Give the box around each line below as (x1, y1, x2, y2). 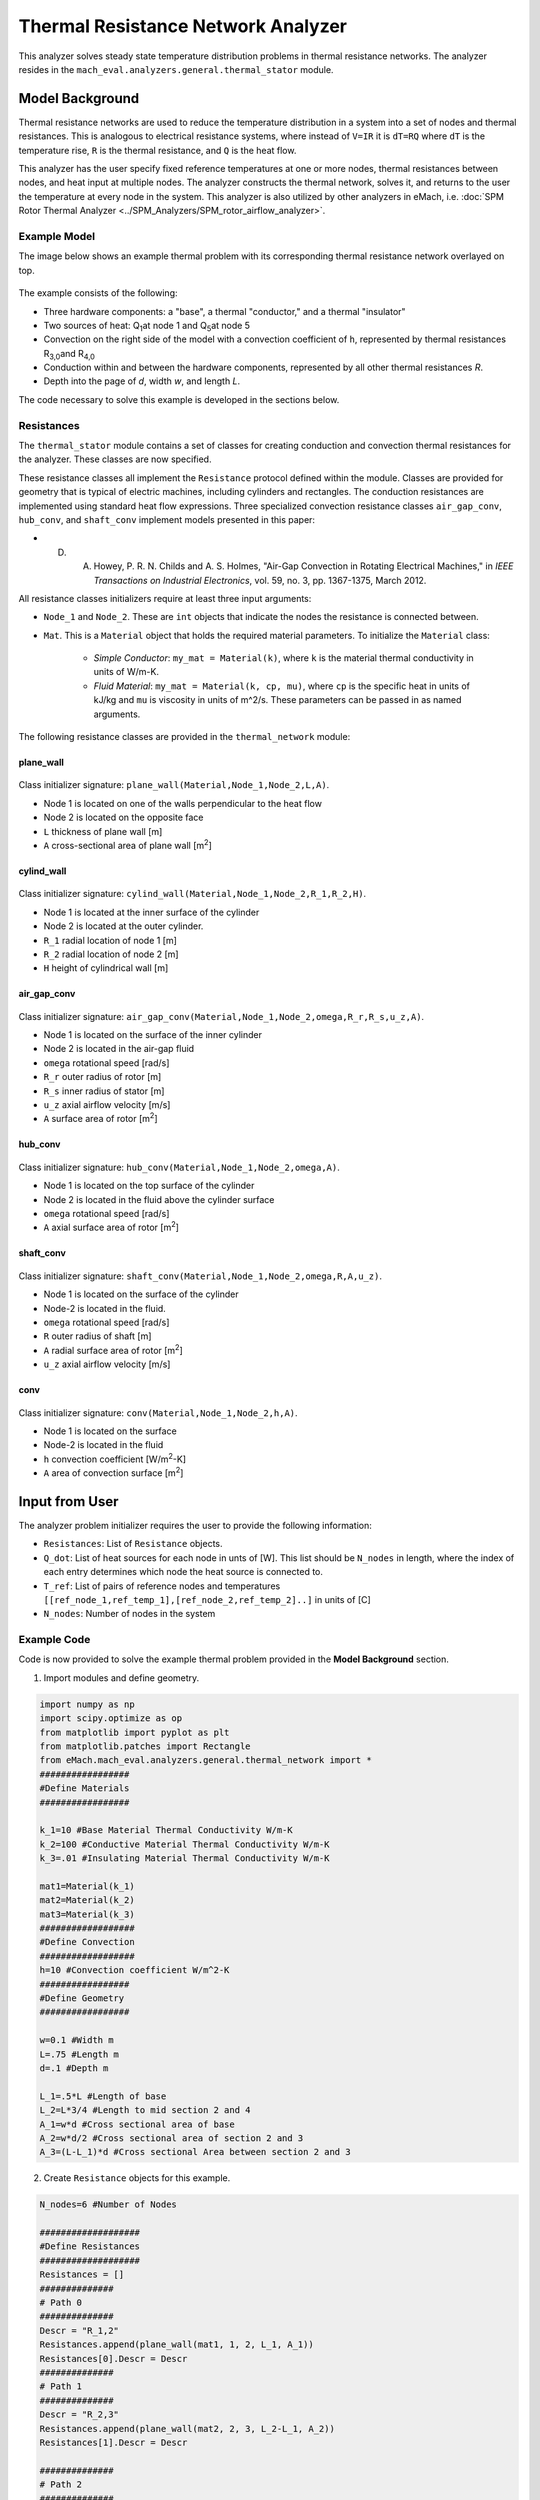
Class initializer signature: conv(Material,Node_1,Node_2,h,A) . (18, 1406, 299, 1419)
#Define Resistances (39, 2241, 140, 2252)
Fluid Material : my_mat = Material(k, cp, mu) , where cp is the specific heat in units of (93, 680, 470, 692)
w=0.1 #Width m (39, 2035, 114, 2046)
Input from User (18, 1493, 119, 1510)
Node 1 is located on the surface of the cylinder (43, 1288, 239, 1300)
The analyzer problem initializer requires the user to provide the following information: (18, 1519, 372, 1531)
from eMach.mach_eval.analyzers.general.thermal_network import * (39, 1755, 372, 1766)
